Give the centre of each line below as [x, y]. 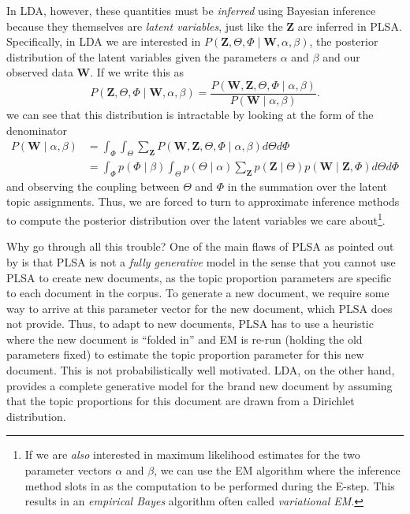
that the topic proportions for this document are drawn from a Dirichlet [181, 401]
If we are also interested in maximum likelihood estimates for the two [192, 454]
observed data [40, 72]
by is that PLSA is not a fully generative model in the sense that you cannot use [201, 261]
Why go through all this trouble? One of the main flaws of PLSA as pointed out [200, 246]
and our [341, 56]
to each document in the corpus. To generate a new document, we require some [198, 293]
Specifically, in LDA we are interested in [104, 41]
